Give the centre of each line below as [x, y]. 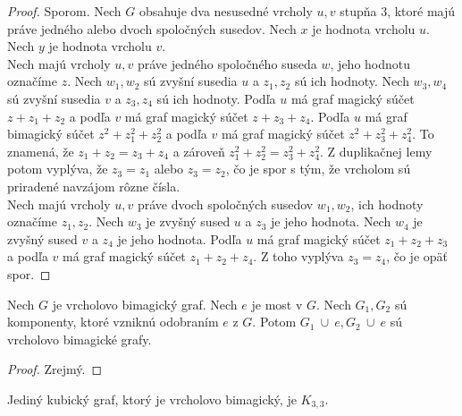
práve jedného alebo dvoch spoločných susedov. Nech [152, 28]
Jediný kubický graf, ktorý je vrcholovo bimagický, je [152, 399]
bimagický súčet [51, 134]
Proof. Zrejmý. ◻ [55, 369]
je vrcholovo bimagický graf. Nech [145, 304]
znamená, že [41, 151]
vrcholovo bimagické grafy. [80, 339]
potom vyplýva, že [58, 169]
